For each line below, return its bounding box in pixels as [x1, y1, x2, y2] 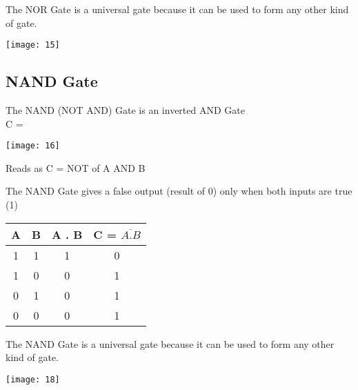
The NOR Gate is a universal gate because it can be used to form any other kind [6, 2, 349, 16]
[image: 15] [6, 40, 60, 50]
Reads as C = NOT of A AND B [6, 160, 146, 175]
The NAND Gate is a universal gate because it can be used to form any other [6, 336, 335, 351]
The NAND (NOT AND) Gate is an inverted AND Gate [6, 103, 245, 117]
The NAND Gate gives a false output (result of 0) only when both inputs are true [6, 184, 352, 198]
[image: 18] [6, 374, 60, 384]
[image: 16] [6, 141, 60, 151]
